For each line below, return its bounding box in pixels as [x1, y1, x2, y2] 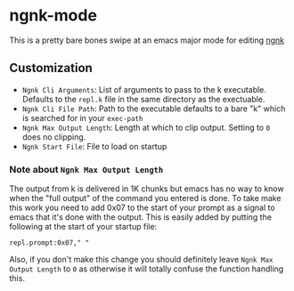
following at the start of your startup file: [9, 222, 158, 232]
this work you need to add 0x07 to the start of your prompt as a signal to [9, 202, 275, 214]
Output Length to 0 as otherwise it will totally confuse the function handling [9, 263, 284, 274]
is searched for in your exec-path [21, 112, 143, 123]
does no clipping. [21, 131, 86, 142]
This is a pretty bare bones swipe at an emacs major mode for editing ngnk [9, 35, 285, 45]
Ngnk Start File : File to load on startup [21, 141, 167, 151]
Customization [9, 61, 94, 76]
